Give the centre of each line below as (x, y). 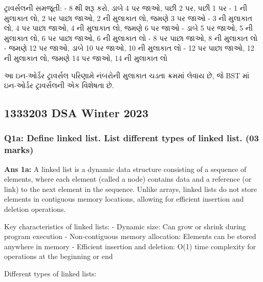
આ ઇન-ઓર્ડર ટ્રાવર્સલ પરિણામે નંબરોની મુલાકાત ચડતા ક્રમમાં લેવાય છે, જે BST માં (127, 75)
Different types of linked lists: (50, 274)
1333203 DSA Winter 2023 (76, 113)
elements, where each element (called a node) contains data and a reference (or (128, 179)
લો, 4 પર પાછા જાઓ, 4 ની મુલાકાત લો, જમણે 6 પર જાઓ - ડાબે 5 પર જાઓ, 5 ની (129, 28)
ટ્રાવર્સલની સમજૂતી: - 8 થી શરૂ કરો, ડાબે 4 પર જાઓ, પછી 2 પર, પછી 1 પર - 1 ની (126, 8)
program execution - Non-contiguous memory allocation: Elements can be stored (130, 236)
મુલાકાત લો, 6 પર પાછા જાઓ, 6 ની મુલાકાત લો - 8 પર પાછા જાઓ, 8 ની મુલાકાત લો (131, 38)
